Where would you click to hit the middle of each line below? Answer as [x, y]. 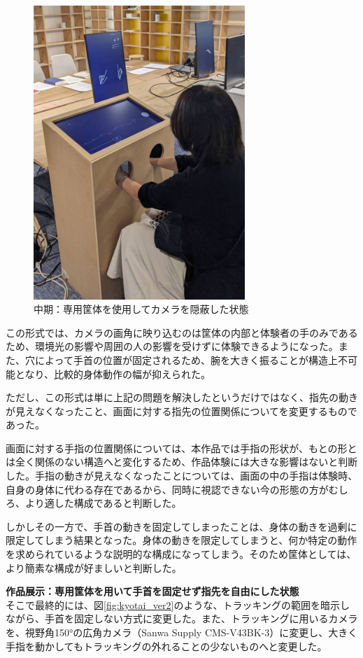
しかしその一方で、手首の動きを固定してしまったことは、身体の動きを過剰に [181, 526]
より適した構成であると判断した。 [103, 503]
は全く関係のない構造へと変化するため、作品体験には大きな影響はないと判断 [182, 462]
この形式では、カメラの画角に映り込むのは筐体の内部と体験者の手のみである [182, 332]
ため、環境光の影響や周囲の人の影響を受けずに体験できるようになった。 [172, 346]
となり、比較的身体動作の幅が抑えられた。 [113, 373]
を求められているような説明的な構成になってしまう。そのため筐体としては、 [181, 554]
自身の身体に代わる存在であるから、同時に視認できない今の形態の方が [167, 489]
